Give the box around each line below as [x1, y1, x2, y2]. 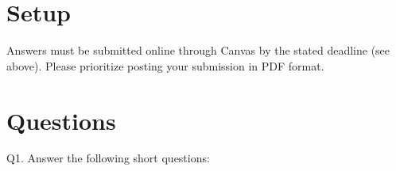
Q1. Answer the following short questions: [6, 150, 210, 166]
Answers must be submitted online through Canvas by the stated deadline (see [6, 42, 390, 59]
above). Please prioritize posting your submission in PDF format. [6, 57, 324, 74]
